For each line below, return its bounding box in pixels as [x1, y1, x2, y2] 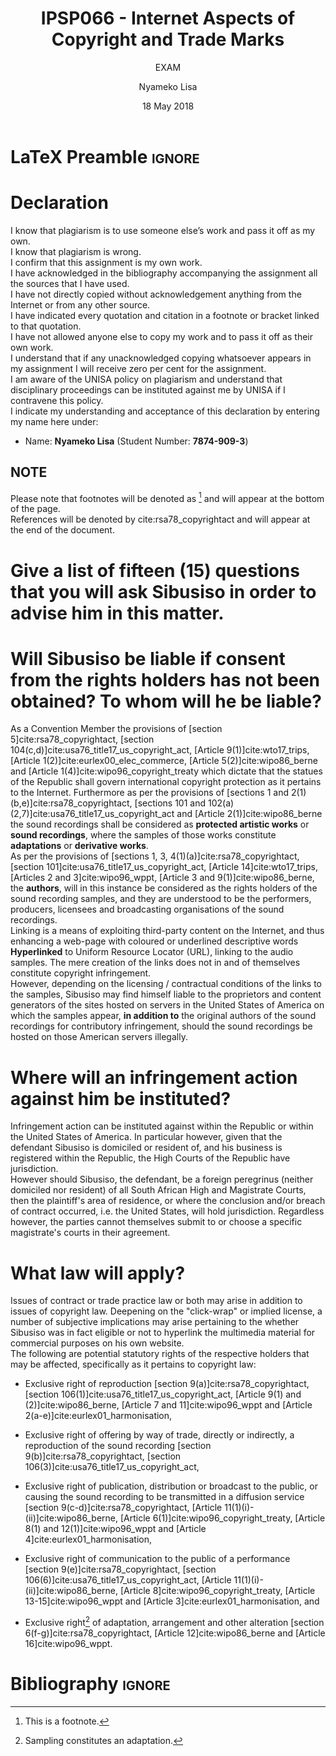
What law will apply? [10, 1262, 186, 1284]
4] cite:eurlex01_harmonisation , [24, 1533, 153, 1546]
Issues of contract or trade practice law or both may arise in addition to [10, 1295, 303, 1307]
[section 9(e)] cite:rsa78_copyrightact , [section [24, 1563, 217, 1576]
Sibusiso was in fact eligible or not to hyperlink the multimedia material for [10, 1327, 316, 1339]
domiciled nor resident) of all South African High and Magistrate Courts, [10, 1184, 307, 1196]
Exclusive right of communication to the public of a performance [24, 1553, 291, 1565]
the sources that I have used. [10, 277, 130, 289]
